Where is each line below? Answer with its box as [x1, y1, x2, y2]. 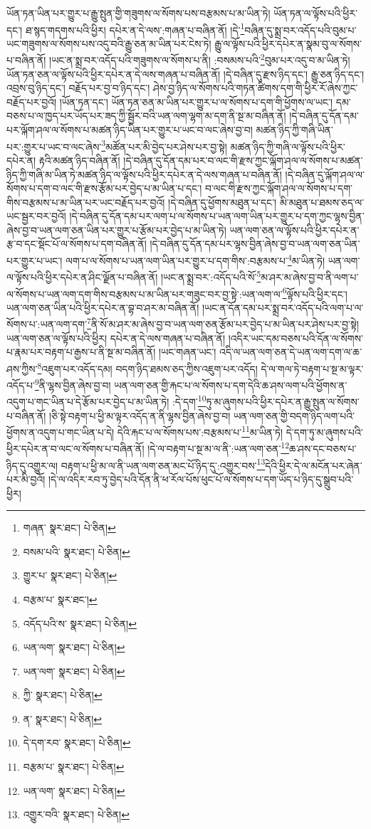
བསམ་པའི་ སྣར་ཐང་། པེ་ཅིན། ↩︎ [23, 544, 130, 559]
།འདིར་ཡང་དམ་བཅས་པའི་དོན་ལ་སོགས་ [228, 330, 363, 345]
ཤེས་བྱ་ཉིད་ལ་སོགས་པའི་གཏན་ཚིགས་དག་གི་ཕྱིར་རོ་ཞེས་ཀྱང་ [152, 80, 358, 95]
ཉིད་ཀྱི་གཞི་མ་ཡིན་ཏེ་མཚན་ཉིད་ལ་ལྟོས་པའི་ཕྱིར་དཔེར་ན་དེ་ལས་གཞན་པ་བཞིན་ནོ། [6, 167, 282, 181]
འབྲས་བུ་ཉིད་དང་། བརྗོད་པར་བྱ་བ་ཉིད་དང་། [6, 80, 150, 95]
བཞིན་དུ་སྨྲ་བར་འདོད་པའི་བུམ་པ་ [244, 22, 357, 37]
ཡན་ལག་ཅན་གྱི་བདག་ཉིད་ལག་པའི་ [233, 408, 355, 423]
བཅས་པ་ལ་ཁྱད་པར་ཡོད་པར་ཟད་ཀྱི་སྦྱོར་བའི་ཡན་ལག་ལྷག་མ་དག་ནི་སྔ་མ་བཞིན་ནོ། [6, 108, 286, 123]
